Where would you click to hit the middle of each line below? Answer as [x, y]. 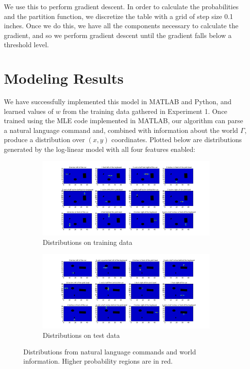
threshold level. [26, 45]
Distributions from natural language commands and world [110, 351]
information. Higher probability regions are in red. [98, 361]
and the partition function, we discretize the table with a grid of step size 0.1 [119, 16]
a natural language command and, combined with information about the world [121, 130]
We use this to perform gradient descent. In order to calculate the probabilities [121, 6]
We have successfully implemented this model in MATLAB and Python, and [118, 101]
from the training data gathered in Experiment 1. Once [145, 111]
